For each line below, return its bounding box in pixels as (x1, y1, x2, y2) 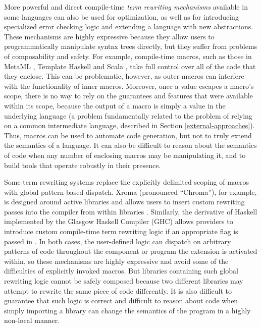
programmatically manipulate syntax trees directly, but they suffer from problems (4, 41, 257, 51)
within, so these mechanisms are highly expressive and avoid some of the (4, 255, 229, 266)
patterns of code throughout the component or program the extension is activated (4, 246, 257, 256)
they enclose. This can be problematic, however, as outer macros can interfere (4, 71, 244, 81)
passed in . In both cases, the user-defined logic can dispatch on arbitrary (4, 236, 231, 246)
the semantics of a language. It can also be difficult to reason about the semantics (4, 140, 257, 150)
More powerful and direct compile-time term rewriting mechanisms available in (4, 2, 248, 12)
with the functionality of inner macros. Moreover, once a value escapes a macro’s (4, 80, 254, 91)
